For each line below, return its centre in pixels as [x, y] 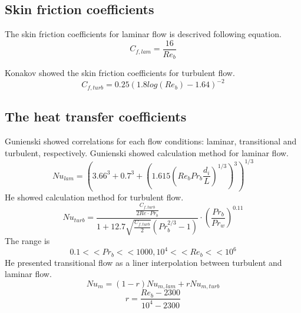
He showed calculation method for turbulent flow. [94, 197]
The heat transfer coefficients [96, 116]
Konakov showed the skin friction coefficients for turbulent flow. [120, 73]
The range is [27, 241]
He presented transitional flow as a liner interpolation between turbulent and [143, 262]
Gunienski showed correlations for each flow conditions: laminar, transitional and [151, 141]
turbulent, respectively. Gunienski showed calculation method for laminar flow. [147, 152]
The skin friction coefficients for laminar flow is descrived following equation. [143, 34]
